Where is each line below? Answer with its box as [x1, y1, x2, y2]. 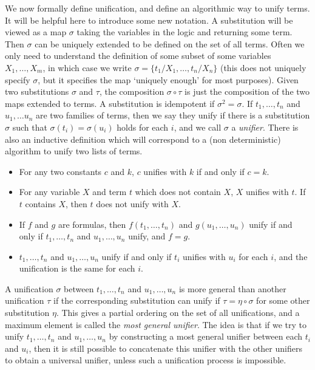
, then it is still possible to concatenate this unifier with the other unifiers [29, 341, 302, 354]
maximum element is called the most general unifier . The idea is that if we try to [5, 318, 307, 331]
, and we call [174, 120, 222, 133]
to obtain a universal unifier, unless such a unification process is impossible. [5, 354, 286, 366]
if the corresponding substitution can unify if [53, 294, 220, 307]
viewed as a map [5, 26, 67, 38]
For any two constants [19, 165, 102, 177]
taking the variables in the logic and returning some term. [76, 26, 293, 38]
